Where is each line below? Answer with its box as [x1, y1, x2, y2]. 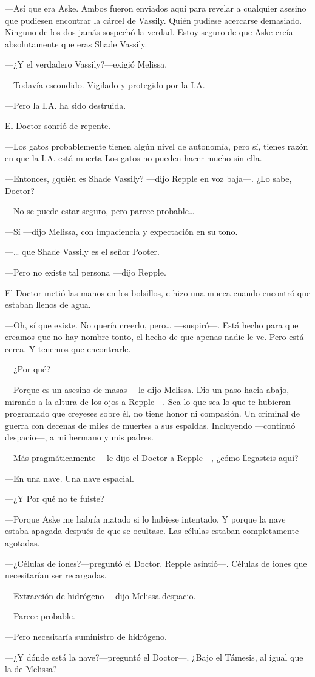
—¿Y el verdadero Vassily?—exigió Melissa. [5, 58, 168, 71]
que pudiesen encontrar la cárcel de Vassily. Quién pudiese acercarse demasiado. [5, 13, 302, 26]
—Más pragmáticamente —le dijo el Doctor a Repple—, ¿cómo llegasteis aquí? [5, 451, 299, 464]
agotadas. [5, 536, 40, 549]
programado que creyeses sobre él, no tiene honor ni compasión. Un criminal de [5, 407, 300, 420]
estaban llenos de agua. [5, 298, 91, 311]
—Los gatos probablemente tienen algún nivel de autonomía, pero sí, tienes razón [5, 139, 308, 152]
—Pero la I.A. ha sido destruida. [5, 99, 126, 111]
